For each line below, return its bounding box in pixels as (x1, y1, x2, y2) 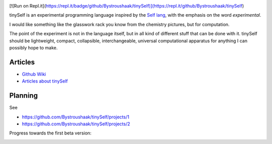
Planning (9, 91, 38, 100)
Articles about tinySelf (22, 78, 68, 84)
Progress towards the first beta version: (9, 130, 92, 136)
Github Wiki (22, 71, 46, 77)
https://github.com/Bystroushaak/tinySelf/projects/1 (22, 114, 129, 120)
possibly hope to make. (9, 44, 58, 50)
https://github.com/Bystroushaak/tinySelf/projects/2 (22, 121, 130, 127)
